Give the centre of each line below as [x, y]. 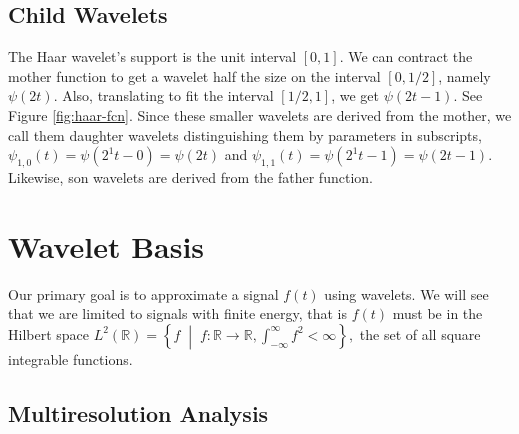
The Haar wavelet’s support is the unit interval [152, 56]
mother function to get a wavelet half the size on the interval [194, 75]
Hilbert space [49, 333]
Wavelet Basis [106, 245]
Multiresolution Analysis [138, 412]
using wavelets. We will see [406, 293]
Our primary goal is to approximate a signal [143, 293]
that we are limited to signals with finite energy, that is [178, 313]
